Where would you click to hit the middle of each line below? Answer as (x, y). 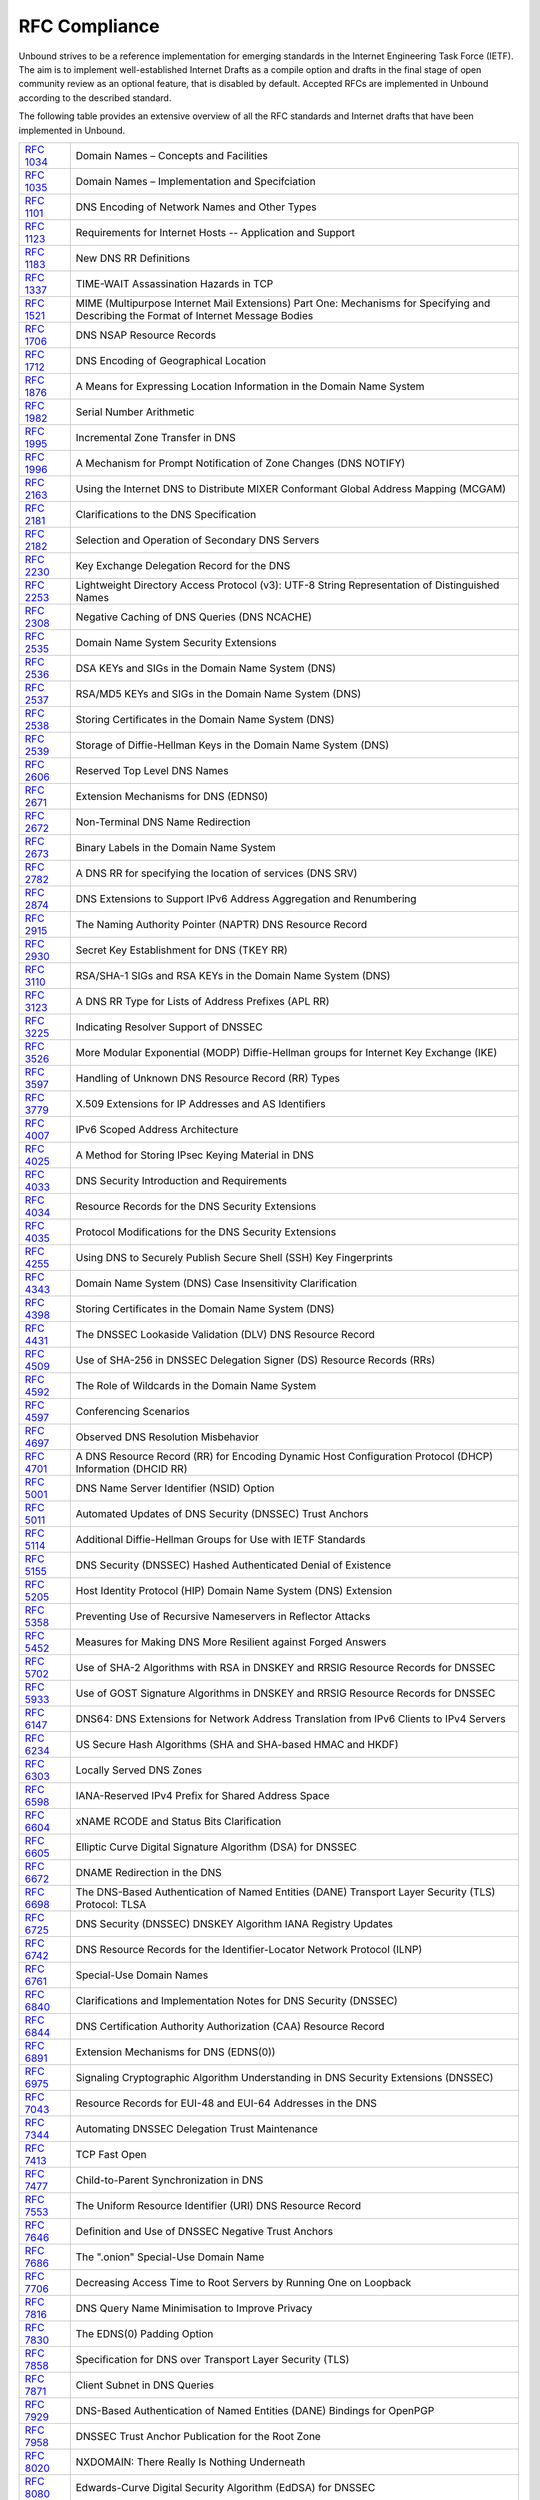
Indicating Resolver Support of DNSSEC (169, 1027)
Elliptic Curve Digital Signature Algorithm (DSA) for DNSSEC (216, 1847)
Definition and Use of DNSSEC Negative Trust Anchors (204, 2231)
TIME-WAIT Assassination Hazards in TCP (174, 283)
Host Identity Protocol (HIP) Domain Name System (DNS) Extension (234, 1590)
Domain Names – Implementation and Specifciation (195, 181)
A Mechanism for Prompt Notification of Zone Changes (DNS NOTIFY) (240, 463)
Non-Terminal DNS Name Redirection (163, 822)
